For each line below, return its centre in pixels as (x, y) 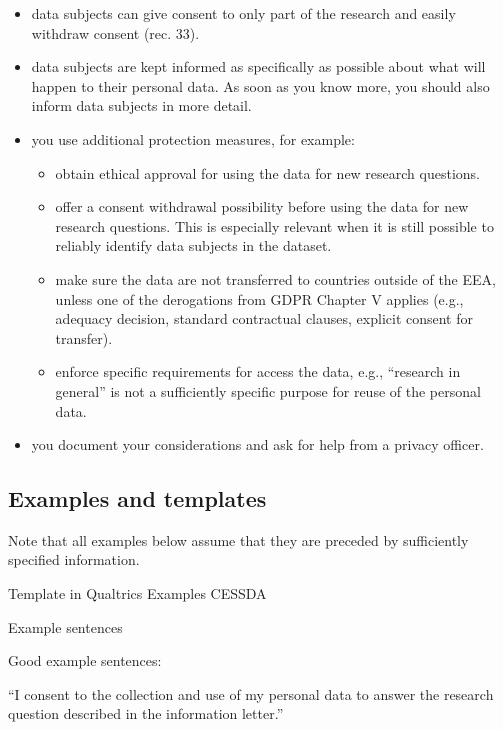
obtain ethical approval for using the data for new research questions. (268, 172)
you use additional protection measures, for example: (193, 138)
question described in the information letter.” (146, 713)
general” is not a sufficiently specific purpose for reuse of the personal (268, 390)
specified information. (74, 559)
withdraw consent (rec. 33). (115, 32)
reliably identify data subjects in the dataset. (193, 245)
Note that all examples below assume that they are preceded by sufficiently (238, 539)
